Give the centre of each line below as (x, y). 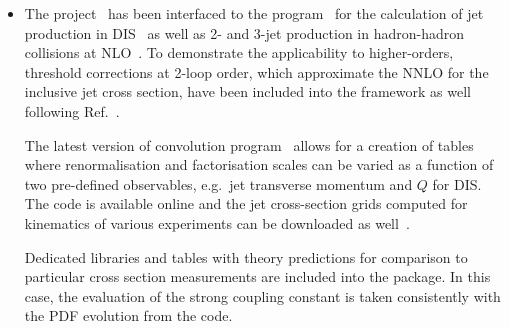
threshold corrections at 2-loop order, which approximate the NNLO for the (256, 71)
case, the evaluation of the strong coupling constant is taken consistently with (262, 295)
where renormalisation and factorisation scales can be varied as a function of (259, 164)
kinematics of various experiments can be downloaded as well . (217, 222)
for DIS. (457, 183)
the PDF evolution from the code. (128, 315)
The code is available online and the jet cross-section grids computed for (246, 203)
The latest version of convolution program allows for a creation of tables (249, 144)
